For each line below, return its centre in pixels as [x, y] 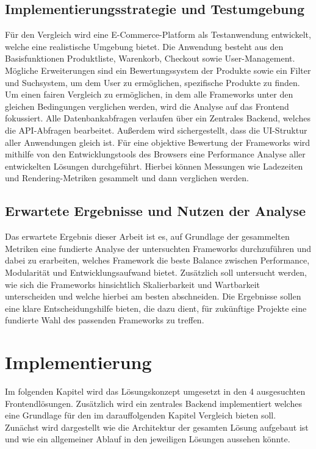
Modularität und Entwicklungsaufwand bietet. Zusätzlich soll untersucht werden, [156, 272]
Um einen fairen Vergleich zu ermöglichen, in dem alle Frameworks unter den [149, 94]
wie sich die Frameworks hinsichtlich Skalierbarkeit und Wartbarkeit [132, 284]
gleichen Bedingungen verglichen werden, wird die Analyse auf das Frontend [147, 106]
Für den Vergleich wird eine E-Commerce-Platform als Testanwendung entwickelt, [158, 34]
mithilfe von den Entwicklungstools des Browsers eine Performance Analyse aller [155, 154]
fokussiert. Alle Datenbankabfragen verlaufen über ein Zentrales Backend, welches [158, 118]
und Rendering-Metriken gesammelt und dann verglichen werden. [127, 178]
